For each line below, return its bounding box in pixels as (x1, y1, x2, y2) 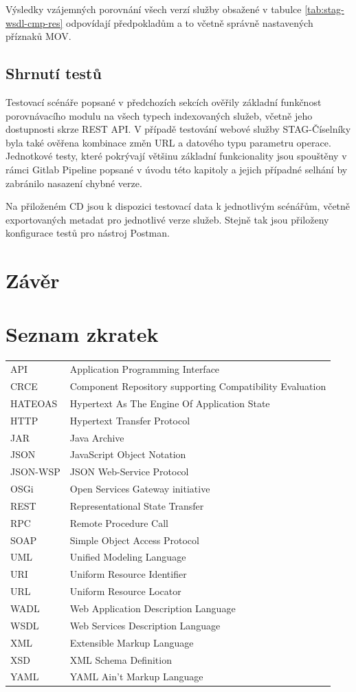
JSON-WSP (10, 464, 60, 479)
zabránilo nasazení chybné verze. (5, 175, 142, 190)
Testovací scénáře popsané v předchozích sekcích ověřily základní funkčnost (5, 94, 322, 109)
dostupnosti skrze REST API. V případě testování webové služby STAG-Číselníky (5, 122, 351, 136)
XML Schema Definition (69, 652, 172, 667)
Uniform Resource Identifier (69, 567, 187, 581)
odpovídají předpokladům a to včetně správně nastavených (66, 15, 313, 30)
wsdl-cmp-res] (5, 15, 63, 30)
